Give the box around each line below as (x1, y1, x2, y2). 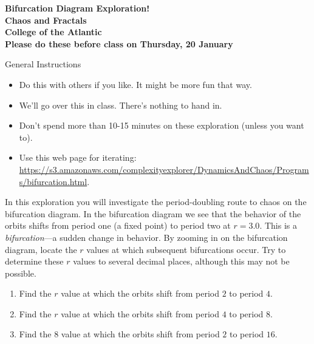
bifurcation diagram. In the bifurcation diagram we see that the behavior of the (5, 207, 301, 220)
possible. (5, 266, 36, 279)
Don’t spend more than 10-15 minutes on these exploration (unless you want (19, 119, 304, 132)
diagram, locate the (5, 243, 77, 255)
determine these (5, 255, 64, 268)
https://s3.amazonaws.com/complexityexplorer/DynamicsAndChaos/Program (19, 163, 309, 175)
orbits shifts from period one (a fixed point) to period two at (5, 219, 231, 232)
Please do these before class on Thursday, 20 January (5, 37, 233, 50)
